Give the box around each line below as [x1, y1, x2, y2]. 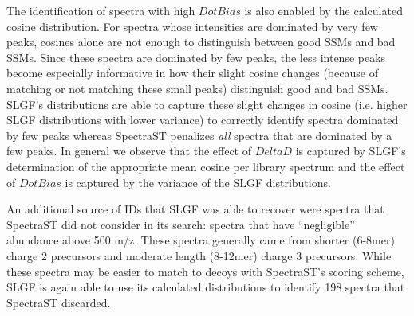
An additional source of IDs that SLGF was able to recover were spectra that [6, 201, 384, 217]
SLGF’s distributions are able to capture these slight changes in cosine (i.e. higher [6, 96, 408, 112]
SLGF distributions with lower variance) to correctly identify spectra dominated [6, 111, 399, 128]
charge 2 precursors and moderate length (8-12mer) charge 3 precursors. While [6, 247, 392, 263]
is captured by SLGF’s [295, 142, 406, 159]
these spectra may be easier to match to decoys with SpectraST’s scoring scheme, [6, 263, 404, 279]
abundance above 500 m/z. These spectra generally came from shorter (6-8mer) [6, 232, 395, 248]
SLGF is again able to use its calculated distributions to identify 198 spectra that [6, 279, 405, 295]
